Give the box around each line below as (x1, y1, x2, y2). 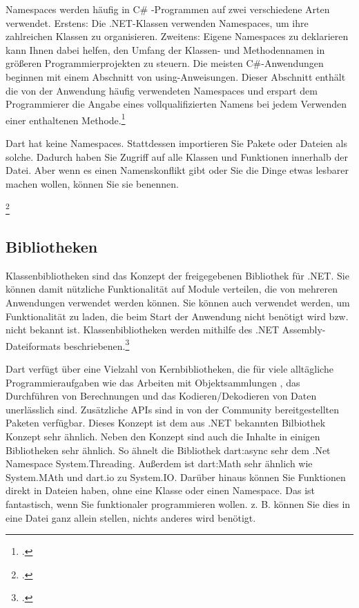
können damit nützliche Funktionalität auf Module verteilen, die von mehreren (6, 282, 338, 296)
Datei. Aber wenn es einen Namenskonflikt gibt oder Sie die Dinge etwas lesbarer (6, 163, 349, 177)
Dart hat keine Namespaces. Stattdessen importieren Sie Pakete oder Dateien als (6, 136, 347, 150)
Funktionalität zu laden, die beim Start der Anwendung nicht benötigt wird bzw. (6, 308, 349, 323)
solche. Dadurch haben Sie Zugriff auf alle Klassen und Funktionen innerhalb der (6, 149, 348, 164)
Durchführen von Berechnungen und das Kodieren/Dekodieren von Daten (6, 389, 317, 403)
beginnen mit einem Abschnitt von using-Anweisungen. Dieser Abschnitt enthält (6, 69, 346, 84)
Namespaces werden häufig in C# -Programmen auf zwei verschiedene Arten (6, 2, 330, 16)
